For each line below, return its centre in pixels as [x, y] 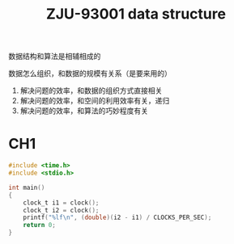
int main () [27, 187]
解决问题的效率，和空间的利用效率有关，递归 [95, 101]
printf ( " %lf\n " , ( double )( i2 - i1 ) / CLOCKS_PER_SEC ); [117, 218]
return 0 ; [40, 225]
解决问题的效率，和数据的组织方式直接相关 [91, 90]
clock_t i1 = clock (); [61, 203]
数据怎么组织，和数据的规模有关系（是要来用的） [90, 74]
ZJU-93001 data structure [136, 14]
